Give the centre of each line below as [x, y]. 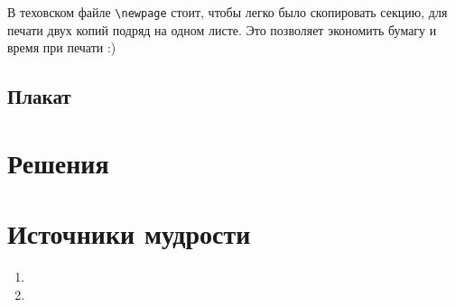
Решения [58, 162]
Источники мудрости [129, 233]
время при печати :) [62, 47]
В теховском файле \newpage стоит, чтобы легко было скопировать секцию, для [227, 12]
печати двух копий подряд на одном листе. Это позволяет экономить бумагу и [222, 29]
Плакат [39, 96]
